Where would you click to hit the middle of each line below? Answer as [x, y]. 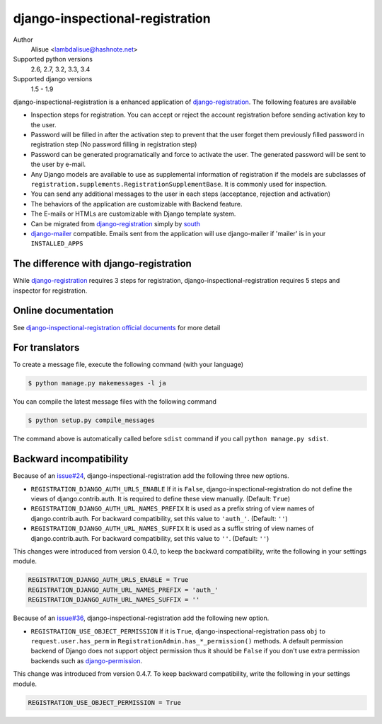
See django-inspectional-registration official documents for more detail [117, 327]
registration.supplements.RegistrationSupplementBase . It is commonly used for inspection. [179, 185]
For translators [46, 348]
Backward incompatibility [71, 459]
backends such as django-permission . [87, 660]
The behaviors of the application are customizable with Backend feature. [137, 204]
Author [23, 40]
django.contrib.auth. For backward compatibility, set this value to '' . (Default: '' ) [150, 538]
